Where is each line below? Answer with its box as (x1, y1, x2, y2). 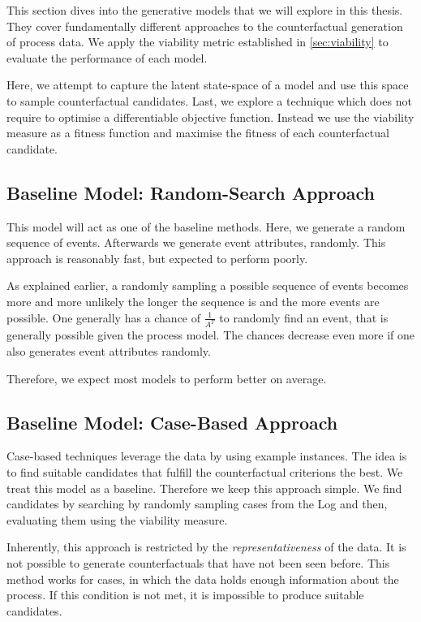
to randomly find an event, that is (219, 309, 389, 326)
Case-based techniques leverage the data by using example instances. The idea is (6, 447, 407, 464)
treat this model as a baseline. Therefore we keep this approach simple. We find (6, 479, 402, 496)
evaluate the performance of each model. (6, 49, 208, 66)
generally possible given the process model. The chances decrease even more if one (6, 326, 415, 343)
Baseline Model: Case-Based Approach (6, 409, 338, 434)
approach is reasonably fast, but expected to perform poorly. (6, 249, 308, 266)
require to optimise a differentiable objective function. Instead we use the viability (6, 108, 415, 125)
